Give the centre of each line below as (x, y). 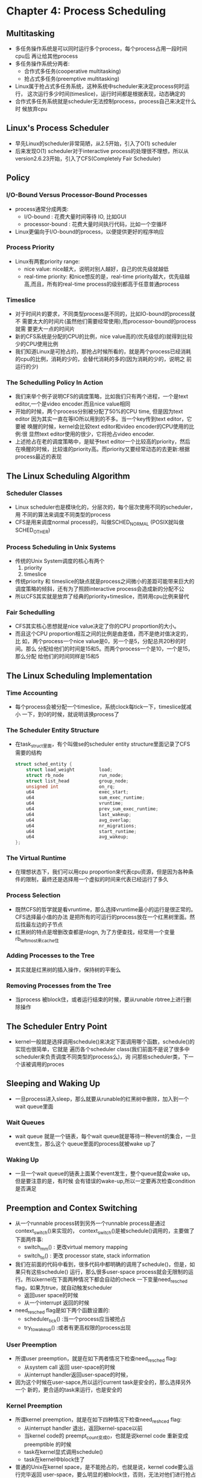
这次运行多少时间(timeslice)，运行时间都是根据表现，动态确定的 (106, 94)
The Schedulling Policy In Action (55, 383)
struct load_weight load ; (69, 770)
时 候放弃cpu (31, 109)
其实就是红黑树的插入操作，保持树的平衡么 (68, 969)
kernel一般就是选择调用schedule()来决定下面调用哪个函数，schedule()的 (105, 1042)
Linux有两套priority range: (47, 261)
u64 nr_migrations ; (81, 826)
